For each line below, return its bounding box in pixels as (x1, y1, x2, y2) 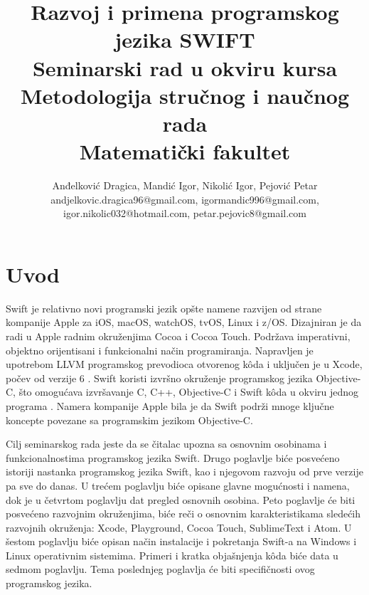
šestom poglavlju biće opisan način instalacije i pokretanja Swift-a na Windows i (6, 534, 357, 549)
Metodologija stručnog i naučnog (20, 80, 350, 110)
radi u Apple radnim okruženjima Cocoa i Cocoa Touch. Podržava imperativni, (6, 328, 351, 343)
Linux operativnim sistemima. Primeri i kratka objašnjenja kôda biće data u (6, 547, 338, 562)
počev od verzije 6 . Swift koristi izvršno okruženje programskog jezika (6, 370, 313, 385)
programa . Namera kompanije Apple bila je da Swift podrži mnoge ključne (6, 398, 334, 413)
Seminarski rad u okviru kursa (32, 53, 338, 82)
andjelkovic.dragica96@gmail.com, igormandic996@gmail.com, (50, 191, 319, 206)
